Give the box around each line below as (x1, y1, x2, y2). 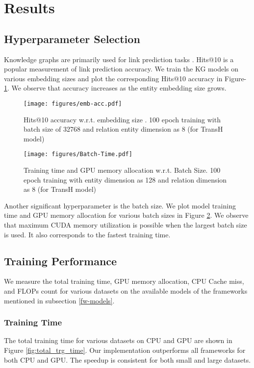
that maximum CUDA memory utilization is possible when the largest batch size (4, 220, 247, 230)
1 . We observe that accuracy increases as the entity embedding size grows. (4, 83, 227, 93)
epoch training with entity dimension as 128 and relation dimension (24, 174, 227, 184)
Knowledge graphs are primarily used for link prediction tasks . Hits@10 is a (4, 54, 234, 64)
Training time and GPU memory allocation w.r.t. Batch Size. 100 (24, 165, 221, 175)
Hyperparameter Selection (4, 31, 140, 46)
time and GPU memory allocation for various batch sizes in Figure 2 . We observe (4, 210, 249, 220)
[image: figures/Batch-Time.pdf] (24, 151, 132, 158)
